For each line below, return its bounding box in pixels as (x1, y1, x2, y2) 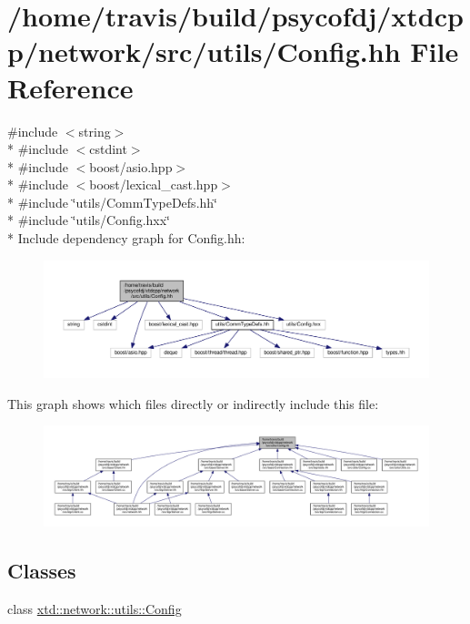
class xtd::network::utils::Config (7, 599, 182, 619)
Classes (7, 557, 76, 585)
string (78, 121, 111, 140)
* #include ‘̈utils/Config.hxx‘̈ (7, 210, 171, 230)
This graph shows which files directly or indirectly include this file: (7, 394, 379, 413)
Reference (7, 68, 134, 106)
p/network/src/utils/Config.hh (7, 33, 401, 70)
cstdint (89, 139, 127, 159)
